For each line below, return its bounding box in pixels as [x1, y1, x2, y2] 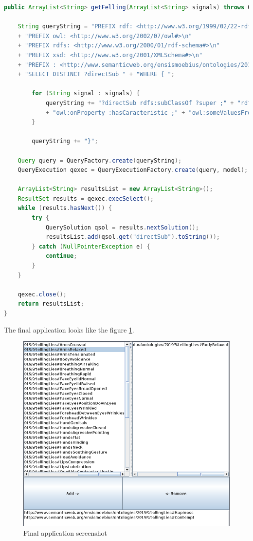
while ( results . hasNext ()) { [18, 205, 112, 212]
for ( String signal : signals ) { [32, 90, 140, 97]
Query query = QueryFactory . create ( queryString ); [18, 157, 182, 164]
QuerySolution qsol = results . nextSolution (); [45, 224, 199, 231]
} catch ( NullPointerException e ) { [32, 243, 150, 250]
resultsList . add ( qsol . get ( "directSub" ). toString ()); [45, 233, 220, 241]
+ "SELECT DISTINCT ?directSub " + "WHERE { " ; [18, 71, 175, 78]
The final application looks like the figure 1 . [4, 324, 134, 334]
